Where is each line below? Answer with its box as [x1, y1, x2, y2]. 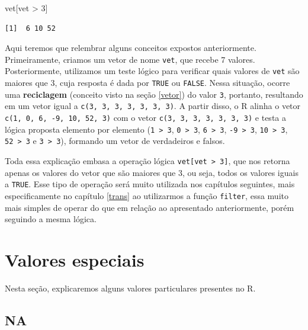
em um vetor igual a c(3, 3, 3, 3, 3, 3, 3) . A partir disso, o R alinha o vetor [5, 100, 301, 112]
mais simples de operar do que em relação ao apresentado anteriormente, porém [5, 201, 294, 213]
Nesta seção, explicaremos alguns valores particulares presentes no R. [5, 281, 256, 294]
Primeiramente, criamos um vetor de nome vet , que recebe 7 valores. [5, 53, 255, 65]
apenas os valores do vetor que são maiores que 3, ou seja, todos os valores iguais [5, 166, 299, 178]
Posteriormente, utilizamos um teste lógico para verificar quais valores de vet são [5, 65, 300, 77]
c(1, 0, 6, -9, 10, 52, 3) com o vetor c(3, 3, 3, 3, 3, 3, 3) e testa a [5, 111, 286, 124]
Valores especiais [5, 247, 145, 271]
